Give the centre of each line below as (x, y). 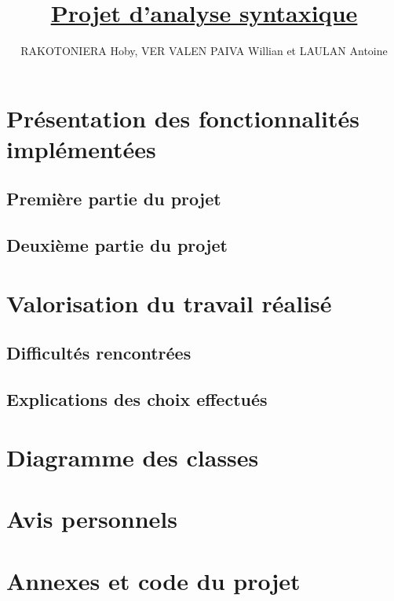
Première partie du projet (114, 199)
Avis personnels (92, 519)
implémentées (81, 148)
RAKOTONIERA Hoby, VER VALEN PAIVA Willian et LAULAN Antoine (204, 51)
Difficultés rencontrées (99, 353)
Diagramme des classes (133, 457)
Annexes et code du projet (153, 580)
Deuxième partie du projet (117, 245)
